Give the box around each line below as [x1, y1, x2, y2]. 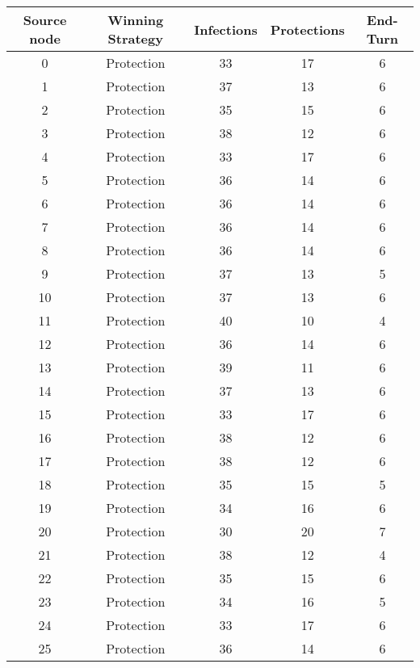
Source [23, 11, 67, 29]
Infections [194, 19, 258, 39]
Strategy [107, 29, 163, 48]
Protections [270, 19, 345, 39]
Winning [107, 11, 164, 29]
